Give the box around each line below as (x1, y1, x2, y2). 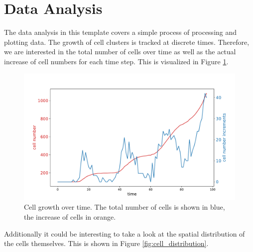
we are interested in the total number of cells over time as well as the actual (4, 46, 236, 57)
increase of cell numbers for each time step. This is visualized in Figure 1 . (4, 56, 229, 66)
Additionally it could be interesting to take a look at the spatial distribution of (4, 228, 245, 239)
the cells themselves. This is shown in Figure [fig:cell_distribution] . (4, 238, 209, 249)
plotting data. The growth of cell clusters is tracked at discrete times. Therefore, (4, 36, 250, 47)
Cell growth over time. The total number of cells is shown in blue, (24, 202, 225, 212)
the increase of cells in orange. (24, 211, 116, 222)
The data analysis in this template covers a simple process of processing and (4, 27, 237, 37)
